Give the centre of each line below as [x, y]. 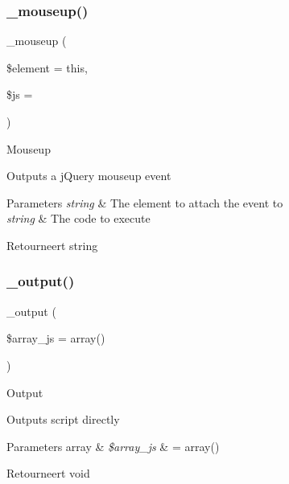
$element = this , [47, 67]
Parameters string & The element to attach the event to [145, 202]
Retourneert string [52, 245]
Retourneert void [48, 473]
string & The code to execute [78, 218]
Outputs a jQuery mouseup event [89, 176]
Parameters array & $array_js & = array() [113, 446]
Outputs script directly [63, 419]
